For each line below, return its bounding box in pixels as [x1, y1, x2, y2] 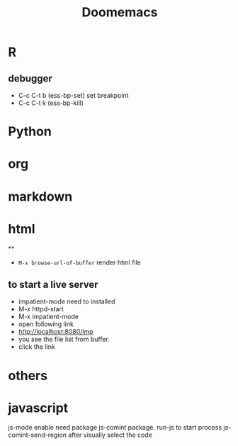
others [8, 367, 48, 384]
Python [8, 123, 52, 140]
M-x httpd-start [18, 305, 64, 313]
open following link [18, 320, 74, 328]
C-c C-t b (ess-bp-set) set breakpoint [18, 91, 129, 99]
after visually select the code [67, 430, 153, 440]
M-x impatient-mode [18, 313, 79, 321]
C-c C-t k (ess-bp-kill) [18, 99, 84, 107]
